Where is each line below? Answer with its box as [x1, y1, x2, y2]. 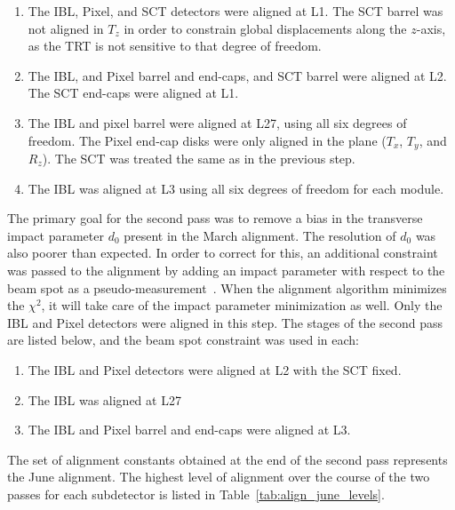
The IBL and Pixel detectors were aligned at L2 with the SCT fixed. [28, 360, 402, 379]
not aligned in [28, 19, 104, 37]
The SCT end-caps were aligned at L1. [28, 84, 239, 102]
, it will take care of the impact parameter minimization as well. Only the [41, 296, 443, 315]
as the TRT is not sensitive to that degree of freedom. [28, 36, 322, 55]
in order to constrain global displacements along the [124, 19, 407, 37]
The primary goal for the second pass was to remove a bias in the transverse [7, 209, 423, 227]
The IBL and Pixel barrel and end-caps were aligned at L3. [28, 420, 351, 439]
